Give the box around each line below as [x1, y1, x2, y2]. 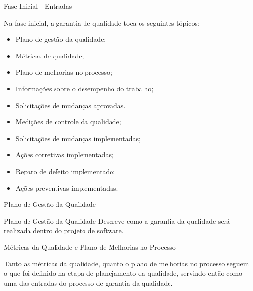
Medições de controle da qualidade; [15, 116, 121, 127]
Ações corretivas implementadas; [15, 149, 113, 160]
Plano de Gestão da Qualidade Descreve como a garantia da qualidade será [4, 215, 230, 226]
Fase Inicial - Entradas [4, 1, 72, 11]
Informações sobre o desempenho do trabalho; [15, 83, 154, 93]
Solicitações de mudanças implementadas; [15, 133, 141, 143]
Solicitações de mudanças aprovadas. [15, 100, 126, 110]
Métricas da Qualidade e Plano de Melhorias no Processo [4, 241, 176, 252]
